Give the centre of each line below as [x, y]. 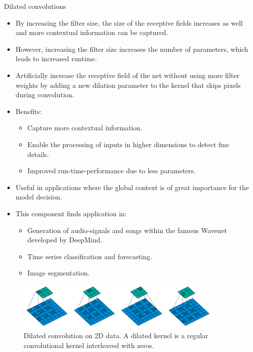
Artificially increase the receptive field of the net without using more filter [127, 75]
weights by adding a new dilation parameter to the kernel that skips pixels [128, 85]
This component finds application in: [71, 213]
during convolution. [45, 95]
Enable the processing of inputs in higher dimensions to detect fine [128, 144]
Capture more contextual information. [85, 128]
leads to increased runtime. [56, 59]
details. [38, 154]
